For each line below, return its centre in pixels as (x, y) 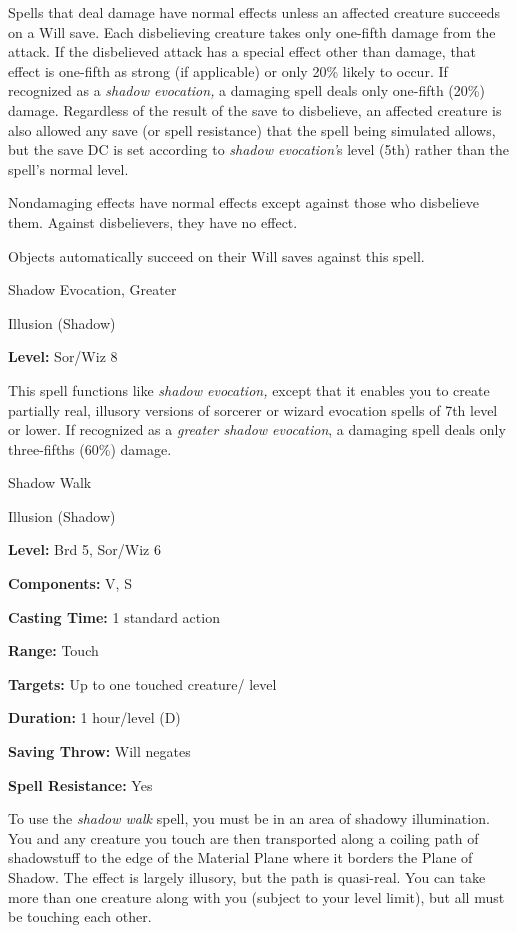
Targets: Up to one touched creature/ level (142, 683)
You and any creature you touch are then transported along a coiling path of (243, 837)
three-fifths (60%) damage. (90, 448)
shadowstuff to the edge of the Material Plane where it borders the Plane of (240, 857)
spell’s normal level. (68, 168)
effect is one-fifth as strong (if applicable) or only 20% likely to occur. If (228, 70)
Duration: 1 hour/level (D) (94, 717)
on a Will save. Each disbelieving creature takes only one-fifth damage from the (252, 31)
